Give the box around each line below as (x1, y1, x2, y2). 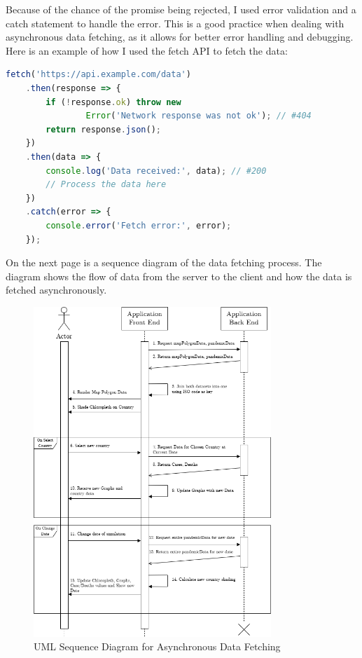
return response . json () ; (46, 124, 161, 135)
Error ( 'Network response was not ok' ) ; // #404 (85, 111, 312, 121)
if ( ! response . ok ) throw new (46, 97, 181, 107)
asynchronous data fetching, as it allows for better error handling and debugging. (6, 29, 354, 44)
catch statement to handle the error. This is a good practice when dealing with (6, 15, 344, 30)
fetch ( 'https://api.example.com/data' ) (6, 69, 191, 80)
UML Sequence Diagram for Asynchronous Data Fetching (34, 639, 281, 654)
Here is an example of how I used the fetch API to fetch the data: (6, 43, 288, 57)
